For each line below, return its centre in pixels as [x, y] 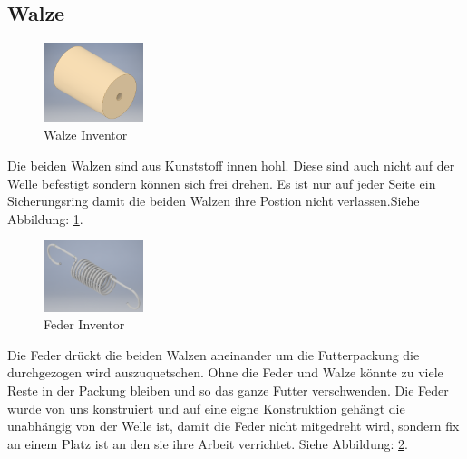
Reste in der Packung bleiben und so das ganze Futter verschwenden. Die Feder [228, 390]
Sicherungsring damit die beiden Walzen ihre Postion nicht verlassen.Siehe [214, 201]
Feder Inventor [84, 324]
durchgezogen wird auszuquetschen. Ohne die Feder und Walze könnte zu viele [225, 372]
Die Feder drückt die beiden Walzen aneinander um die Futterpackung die [214, 354]
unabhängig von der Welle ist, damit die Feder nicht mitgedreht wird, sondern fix [233, 426]
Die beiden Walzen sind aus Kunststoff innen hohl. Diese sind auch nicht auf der [231, 166]
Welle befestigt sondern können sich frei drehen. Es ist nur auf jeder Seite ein [222, 183]
